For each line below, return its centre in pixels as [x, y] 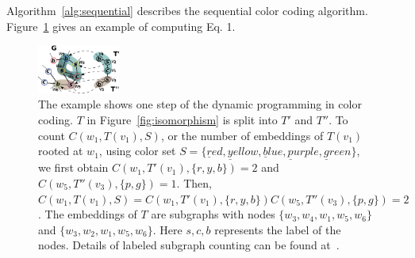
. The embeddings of [88, 214]
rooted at [61, 151]
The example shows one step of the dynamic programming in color [200, 104]
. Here [167, 229]
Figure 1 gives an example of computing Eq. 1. [121, 26]
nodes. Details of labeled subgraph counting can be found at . [189, 245]
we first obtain [73, 167]
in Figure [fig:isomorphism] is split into [182, 119]
